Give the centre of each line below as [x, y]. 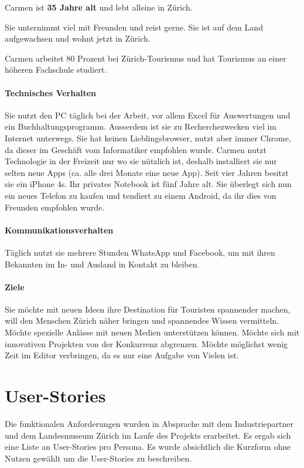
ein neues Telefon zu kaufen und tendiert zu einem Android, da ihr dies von [141, 195]
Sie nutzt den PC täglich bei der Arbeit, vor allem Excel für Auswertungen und [148, 115]
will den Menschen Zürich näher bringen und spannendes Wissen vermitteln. [142, 321]
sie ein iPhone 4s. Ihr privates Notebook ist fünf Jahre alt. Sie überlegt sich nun [148, 184]
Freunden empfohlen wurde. [55, 207]
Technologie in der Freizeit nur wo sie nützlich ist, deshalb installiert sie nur [141, 161]
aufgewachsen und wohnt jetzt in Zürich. [78, 38]
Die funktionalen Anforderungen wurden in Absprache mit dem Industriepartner [149, 423]
